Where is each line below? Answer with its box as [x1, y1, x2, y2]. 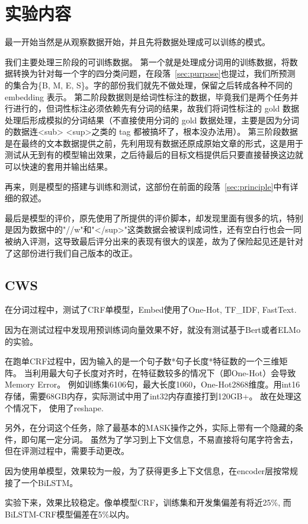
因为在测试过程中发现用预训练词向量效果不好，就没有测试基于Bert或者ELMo [5, 323, 301, 336]
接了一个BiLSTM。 [5, 476, 78, 488]
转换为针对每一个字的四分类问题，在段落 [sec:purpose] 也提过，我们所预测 [12, 67, 296, 80]
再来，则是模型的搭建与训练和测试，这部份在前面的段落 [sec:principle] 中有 [5, 180, 290, 192]
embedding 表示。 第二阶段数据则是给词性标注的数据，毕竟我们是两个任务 [5, 90, 290, 103]
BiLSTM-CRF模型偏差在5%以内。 [5, 507, 134, 520]
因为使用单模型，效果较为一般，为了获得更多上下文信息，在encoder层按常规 [5, 464, 299, 477]
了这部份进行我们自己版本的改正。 [5, 246, 137, 259]
